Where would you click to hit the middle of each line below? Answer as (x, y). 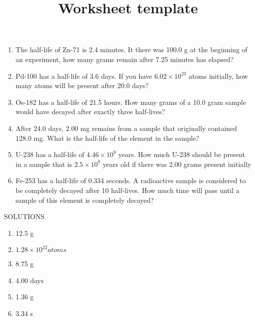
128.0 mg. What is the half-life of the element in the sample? (107, 138)
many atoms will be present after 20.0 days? (82, 85)
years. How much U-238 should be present (182, 154)
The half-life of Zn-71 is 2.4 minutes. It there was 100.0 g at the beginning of (131, 49)
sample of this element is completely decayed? (85, 200)
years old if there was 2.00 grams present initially (177, 164)
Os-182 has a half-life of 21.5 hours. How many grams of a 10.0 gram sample (131, 102)
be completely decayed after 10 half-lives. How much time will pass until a (127, 190)
